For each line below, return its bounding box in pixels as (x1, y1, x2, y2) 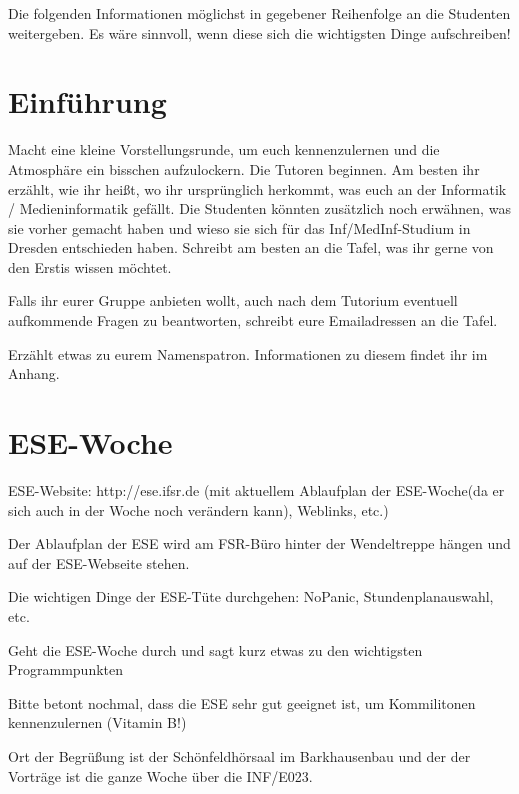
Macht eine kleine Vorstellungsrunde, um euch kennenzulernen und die (8, 139, 440, 160)
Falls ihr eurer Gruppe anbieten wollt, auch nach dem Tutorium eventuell (8, 290, 458, 311)
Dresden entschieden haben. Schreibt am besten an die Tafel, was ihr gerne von (8, 237, 494, 258)
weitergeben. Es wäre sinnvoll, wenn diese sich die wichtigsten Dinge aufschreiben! (8, 22, 511, 43)
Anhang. (8, 363, 60, 384)
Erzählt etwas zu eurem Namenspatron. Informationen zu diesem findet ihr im (8, 343, 488, 364)
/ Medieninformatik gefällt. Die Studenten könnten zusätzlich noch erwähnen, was (8, 198, 511, 219)
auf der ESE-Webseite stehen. (8, 552, 190, 573)
